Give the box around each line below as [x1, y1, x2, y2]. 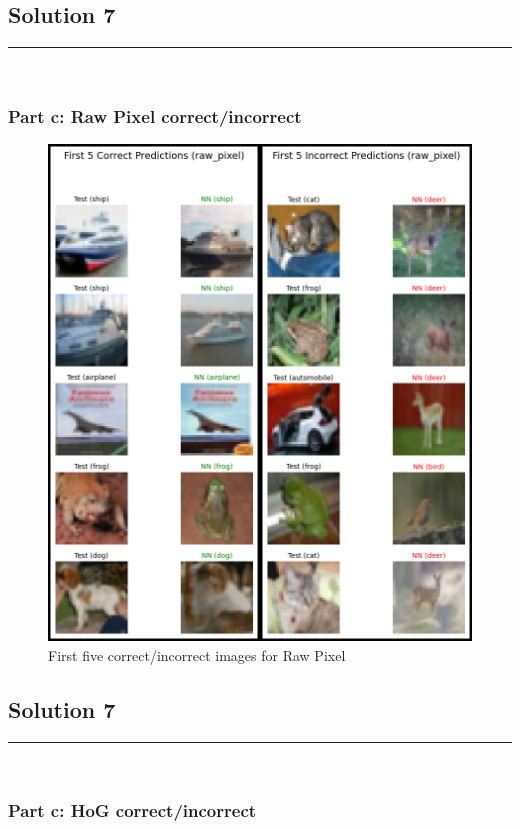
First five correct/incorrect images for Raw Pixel [48, 644, 346, 665]
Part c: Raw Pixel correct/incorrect [8, 103, 302, 128]
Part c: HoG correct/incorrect [8, 798, 257, 823]
